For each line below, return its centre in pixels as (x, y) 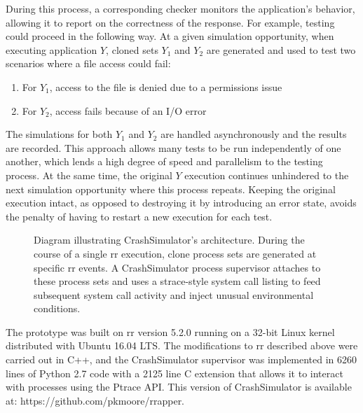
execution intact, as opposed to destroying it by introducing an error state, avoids (181, 203)
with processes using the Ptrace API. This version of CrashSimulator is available (179, 387)
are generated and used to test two (281, 49)
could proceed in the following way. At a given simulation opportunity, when (170, 36)
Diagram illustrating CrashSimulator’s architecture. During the (169, 240)
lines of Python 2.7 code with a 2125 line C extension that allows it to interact (174, 373)
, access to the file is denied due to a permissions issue (166, 86)
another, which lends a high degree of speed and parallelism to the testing (164, 161)
